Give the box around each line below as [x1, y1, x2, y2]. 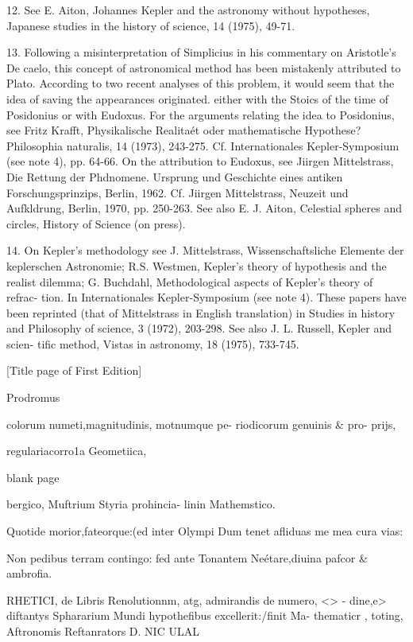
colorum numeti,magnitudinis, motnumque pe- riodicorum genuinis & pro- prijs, [6, 415, 396, 432]
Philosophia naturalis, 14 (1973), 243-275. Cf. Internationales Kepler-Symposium [6, 137, 399, 154]
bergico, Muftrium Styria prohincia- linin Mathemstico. [6, 496, 276, 512]
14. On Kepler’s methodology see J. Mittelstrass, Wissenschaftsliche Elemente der [6, 242, 404, 259]
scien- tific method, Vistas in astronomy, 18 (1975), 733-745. [6, 335, 299, 352]
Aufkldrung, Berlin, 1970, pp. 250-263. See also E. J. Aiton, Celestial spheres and [6, 200, 403, 216]
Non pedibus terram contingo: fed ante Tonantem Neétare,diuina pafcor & [6, 549, 368, 566]
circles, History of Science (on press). [6, 215, 186, 232]
